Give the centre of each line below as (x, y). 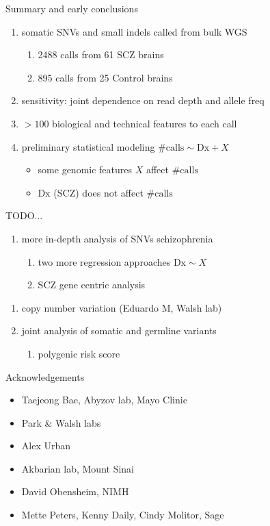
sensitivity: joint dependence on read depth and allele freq (143, 100)
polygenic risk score (79, 353)
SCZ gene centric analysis (92, 285)
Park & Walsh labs (61, 422)
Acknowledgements (45, 376)
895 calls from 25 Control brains (105, 77)
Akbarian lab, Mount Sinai (78, 468)
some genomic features (85, 170)
